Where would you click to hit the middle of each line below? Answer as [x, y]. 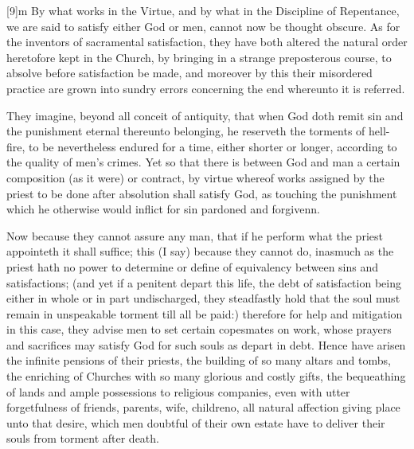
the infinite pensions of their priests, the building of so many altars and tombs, [199, 360]
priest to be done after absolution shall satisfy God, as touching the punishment [202, 193]
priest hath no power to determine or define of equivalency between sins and [193, 266]
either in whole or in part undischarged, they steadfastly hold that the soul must [203, 298]
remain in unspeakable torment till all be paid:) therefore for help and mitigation [205, 313]
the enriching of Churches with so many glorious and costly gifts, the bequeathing [206, 376]
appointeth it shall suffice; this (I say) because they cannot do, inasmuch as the [200, 251]
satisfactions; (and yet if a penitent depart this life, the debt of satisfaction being [204, 282]
